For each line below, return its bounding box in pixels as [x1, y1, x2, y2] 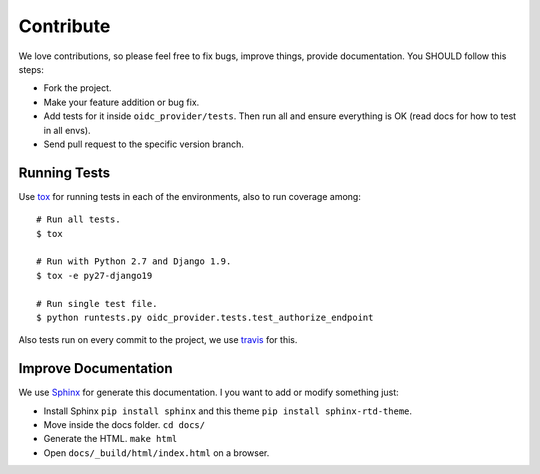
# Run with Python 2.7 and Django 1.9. [36, 256, 232, 267]
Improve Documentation [18, 360, 174, 377]
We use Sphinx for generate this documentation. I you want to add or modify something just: [18, 386, 399, 399]
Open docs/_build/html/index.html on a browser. [43, 446, 270, 459]
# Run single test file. [36, 298, 158, 309]
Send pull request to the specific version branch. [43, 138, 245, 150]
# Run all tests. [36, 214, 121, 225]
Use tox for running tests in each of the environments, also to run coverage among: [18, 190, 362, 202]
